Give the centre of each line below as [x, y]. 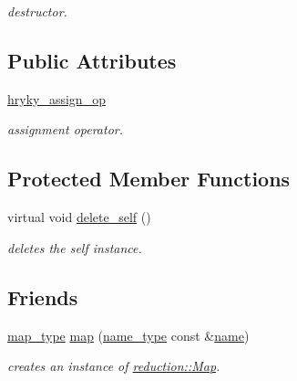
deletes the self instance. [75, 247]
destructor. [37, 11]
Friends [43, 296]
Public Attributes [92, 60]
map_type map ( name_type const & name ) [128, 335]
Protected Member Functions [149, 179]
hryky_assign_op [56, 98]
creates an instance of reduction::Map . [114, 366]
